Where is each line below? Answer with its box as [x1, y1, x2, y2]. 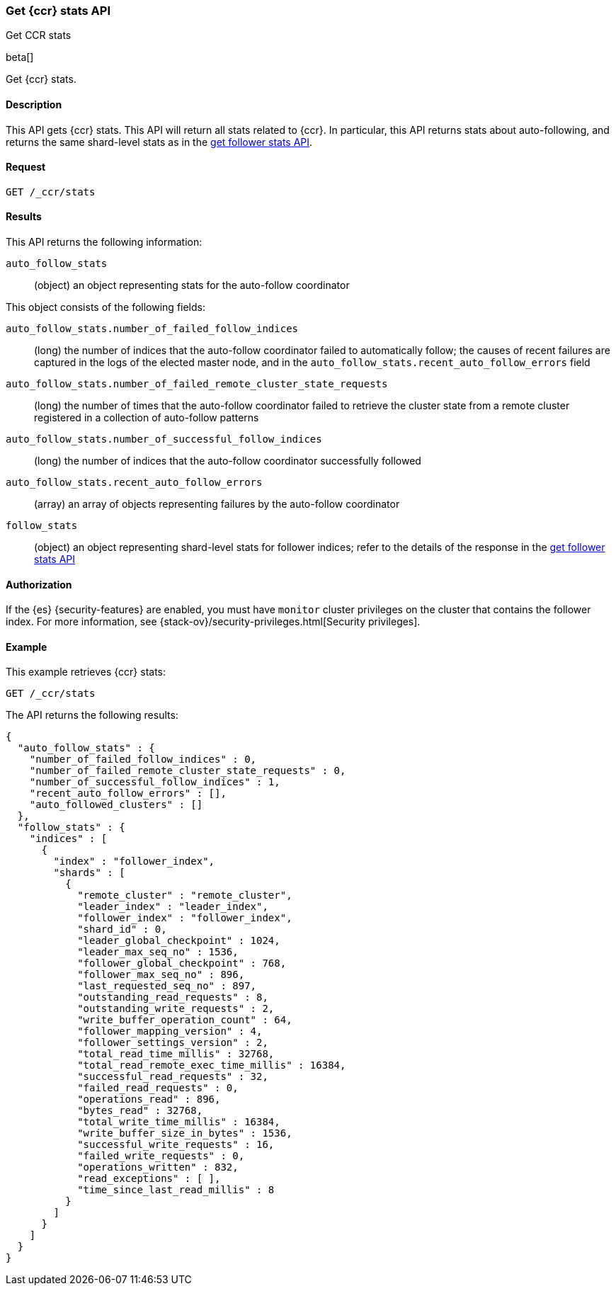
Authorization [6, 578, 72, 591]
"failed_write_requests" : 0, [77, 1150, 245, 1162]
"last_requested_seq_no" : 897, [77, 980, 257, 992]
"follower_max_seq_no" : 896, [77, 969, 245, 981]
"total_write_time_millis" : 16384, [77, 1116, 280, 1128]
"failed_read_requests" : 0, [77, 1082, 239, 1094]
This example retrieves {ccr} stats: [6, 666, 166, 678]
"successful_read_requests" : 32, [77, 1071, 268, 1083]
